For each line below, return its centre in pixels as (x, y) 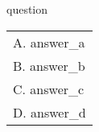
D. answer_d (49, 112)
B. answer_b (49, 65)
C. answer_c (49, 89)
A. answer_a (49, 42)
